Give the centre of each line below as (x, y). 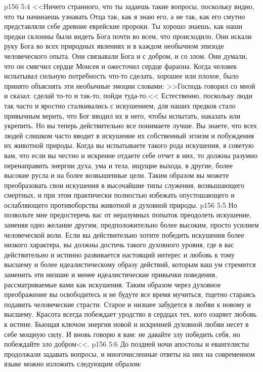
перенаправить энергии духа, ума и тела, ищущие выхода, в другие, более (118, 165)
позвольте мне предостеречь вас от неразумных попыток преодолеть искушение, (128, 215)
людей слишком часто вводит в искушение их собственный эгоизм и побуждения (129, 135)
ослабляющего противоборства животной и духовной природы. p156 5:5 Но (121, 204)
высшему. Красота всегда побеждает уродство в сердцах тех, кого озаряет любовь (130, 314)
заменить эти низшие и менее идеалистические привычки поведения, (111, 274)
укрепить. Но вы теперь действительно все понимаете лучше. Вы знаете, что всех (131, 125)
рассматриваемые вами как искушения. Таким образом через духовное (113, 284)
